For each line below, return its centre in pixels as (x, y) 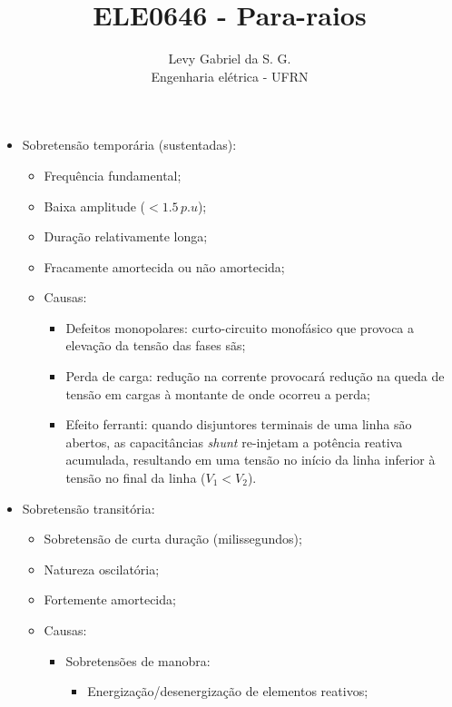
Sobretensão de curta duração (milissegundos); (173, 539)
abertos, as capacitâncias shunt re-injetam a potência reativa (234, 442)
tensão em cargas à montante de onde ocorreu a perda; (218, 393)
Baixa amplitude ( (95, 206)
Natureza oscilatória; (102, 569)
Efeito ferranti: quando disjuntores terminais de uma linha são (239, 424)
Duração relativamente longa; (126, 236)
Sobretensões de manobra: (138, 660)
